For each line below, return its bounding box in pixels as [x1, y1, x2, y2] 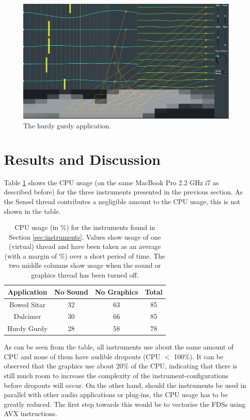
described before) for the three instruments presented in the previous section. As [4, 187, 243, 197]
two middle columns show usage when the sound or [9, 260, 161, 270]
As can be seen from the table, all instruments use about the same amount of [4, 342, 234, 352]
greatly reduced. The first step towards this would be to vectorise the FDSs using [4, 399, 246, 409]
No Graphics [94, 286, 138, 297]
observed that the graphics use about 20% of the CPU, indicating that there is [4, 361, 237, 371]
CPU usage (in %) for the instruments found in [15, 222, 156, 232]
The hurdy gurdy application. [23, 121, 111, 131]
